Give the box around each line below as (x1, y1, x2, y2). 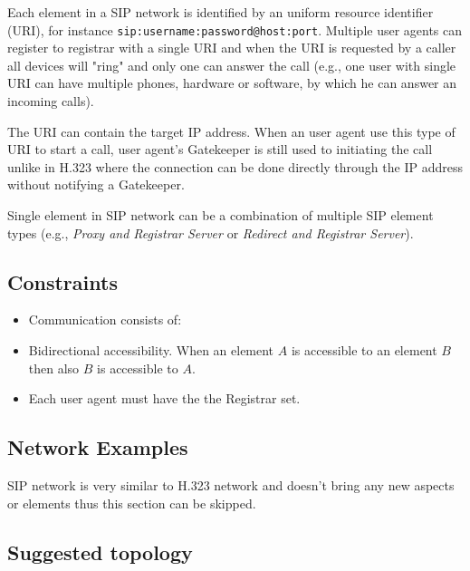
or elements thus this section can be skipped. (7, 493, 256, 512)
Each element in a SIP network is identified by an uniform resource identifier (7, 3, 434, 21)
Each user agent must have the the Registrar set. (28, 389, 301, 408)
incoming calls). (7, 92, 94, 111)
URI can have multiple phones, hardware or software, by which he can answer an (7, 73, 457, 92)
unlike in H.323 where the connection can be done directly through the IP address (7, 157, 463, 176)
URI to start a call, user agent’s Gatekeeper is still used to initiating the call (7, 140, 433, 159)
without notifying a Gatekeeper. (7, 175, 185, 194)
